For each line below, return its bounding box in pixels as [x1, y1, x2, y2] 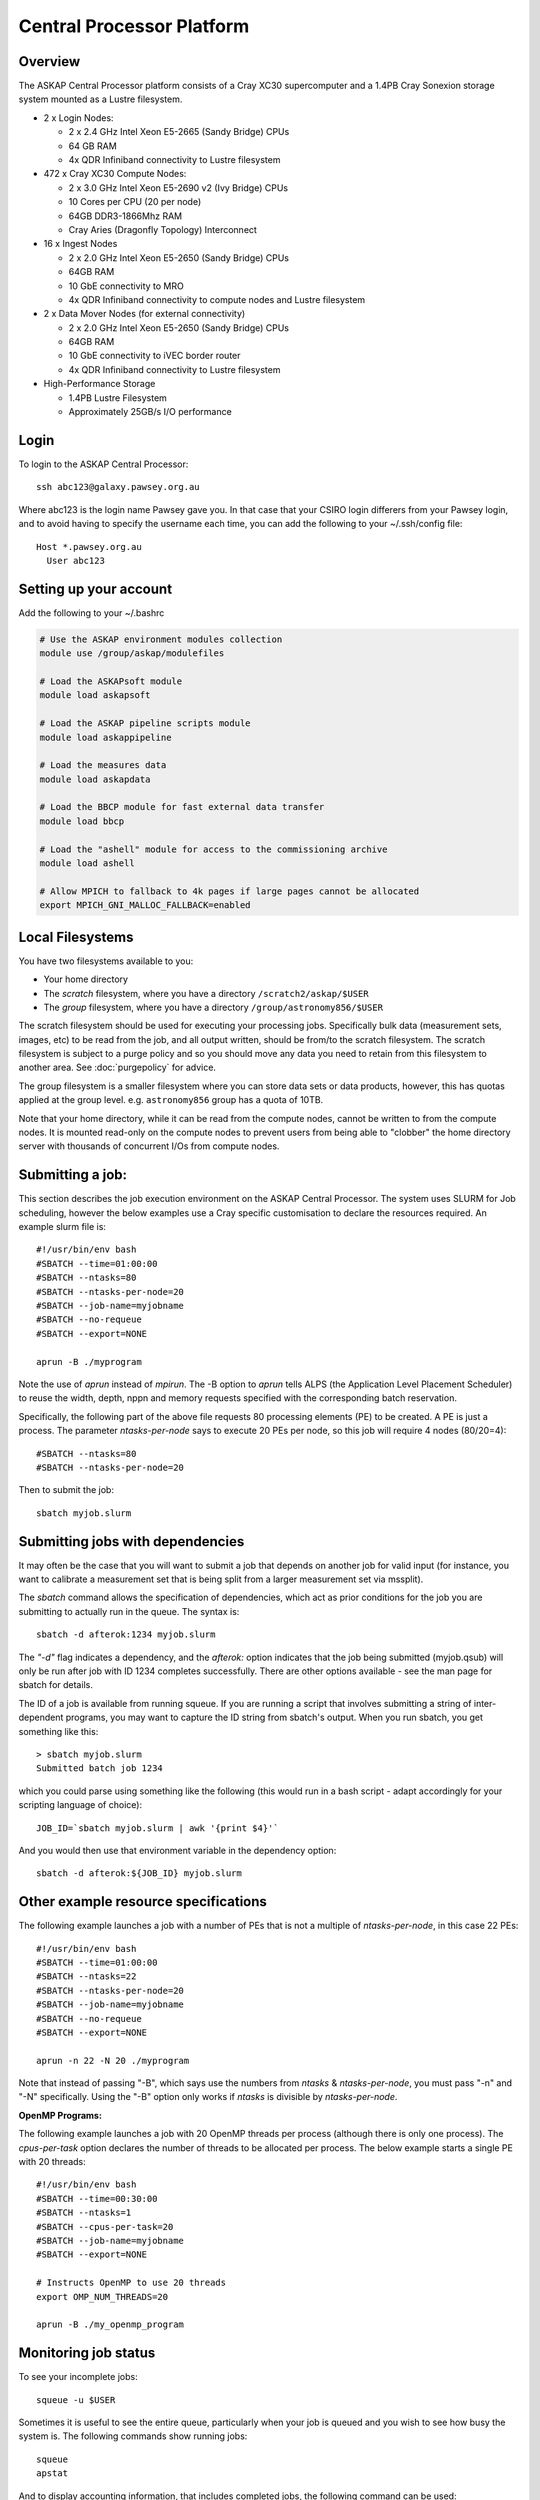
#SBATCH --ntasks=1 [36, 2207, 132, 2219]
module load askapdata [39, 773, 151, 785]
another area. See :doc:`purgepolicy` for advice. [18, 1061, 217, 1074]
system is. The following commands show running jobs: [18, 2430, 248, 2442]
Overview [18, 53, 81, 70]
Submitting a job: [18, 1166, 128, 1184]
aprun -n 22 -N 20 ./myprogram [36, 2055, 190, 2066]
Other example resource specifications [18, 1893, 267, 1910]
